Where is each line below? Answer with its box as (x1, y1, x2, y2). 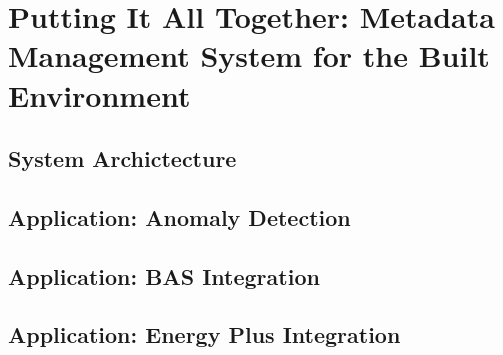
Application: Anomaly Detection (8, 201, 351, 232)
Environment (8, 74, 191, 115)
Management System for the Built (8, 35, 490, 76)
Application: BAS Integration (8, 260, 320, 291)
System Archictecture (8, 143, 237, 174)
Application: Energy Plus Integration (8, 319, 401, 350)
